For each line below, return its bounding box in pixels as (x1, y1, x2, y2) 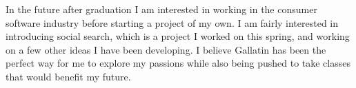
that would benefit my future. (6, 69, 131, 83)
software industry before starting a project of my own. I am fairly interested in (6, 15, 339, 30)
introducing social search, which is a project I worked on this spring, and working (6, 29, 350, 43)
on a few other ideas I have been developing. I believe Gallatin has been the (6, 42, 326, 56)
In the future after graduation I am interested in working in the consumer (6, 2, 317, 16)
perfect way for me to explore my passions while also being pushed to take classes (6, 56, 350, 70)
